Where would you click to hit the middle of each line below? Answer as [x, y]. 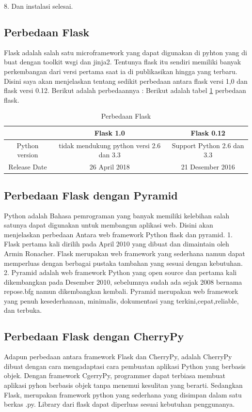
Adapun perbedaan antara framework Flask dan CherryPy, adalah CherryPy [118, 357]
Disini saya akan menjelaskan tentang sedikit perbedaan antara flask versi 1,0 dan [126, 81]
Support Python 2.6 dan [208, 145]
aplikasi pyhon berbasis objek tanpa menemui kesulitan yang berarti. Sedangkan [123, 385]
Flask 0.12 [208, 132]
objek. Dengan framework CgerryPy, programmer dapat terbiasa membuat [115, 375]
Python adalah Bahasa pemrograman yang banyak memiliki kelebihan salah [117, 215]
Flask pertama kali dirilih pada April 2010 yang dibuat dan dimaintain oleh [117, 244]
